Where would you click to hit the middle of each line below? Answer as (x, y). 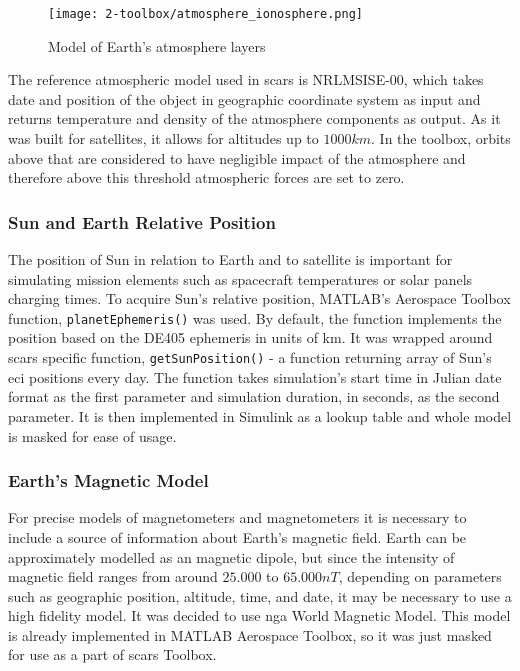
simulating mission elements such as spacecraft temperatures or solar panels (240, 278)
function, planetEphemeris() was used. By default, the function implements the (255, 317)
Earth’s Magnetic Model (108, 480)
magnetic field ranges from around (113, 576)
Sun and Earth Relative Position (142, 221)
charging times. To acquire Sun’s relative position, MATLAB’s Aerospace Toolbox (259, 298)
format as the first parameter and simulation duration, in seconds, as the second (254, 396)
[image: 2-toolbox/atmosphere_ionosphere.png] (205, 14)
